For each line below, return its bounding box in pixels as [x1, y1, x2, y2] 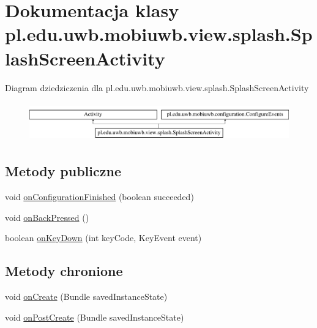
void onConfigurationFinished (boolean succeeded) [5, 190, 194, 203]
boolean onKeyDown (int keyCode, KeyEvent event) [5, 231, 202, 244]
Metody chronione [5, 261, 123, 280]
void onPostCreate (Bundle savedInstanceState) [5, 310, 184, 323]
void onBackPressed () [5, 211, 89, 223]
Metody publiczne [5, 162, 121, 181]
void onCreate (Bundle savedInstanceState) [5, 290, 168, 302]
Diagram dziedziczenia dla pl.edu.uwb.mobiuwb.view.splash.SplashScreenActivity [5, 81, 309, 94]
